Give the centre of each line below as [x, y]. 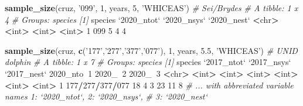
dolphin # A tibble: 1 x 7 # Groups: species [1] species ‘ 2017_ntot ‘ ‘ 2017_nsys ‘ [148, 62]
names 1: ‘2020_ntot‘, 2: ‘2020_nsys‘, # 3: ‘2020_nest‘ [106, 96]
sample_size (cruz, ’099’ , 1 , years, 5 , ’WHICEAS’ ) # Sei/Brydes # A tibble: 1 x [151, 8]
